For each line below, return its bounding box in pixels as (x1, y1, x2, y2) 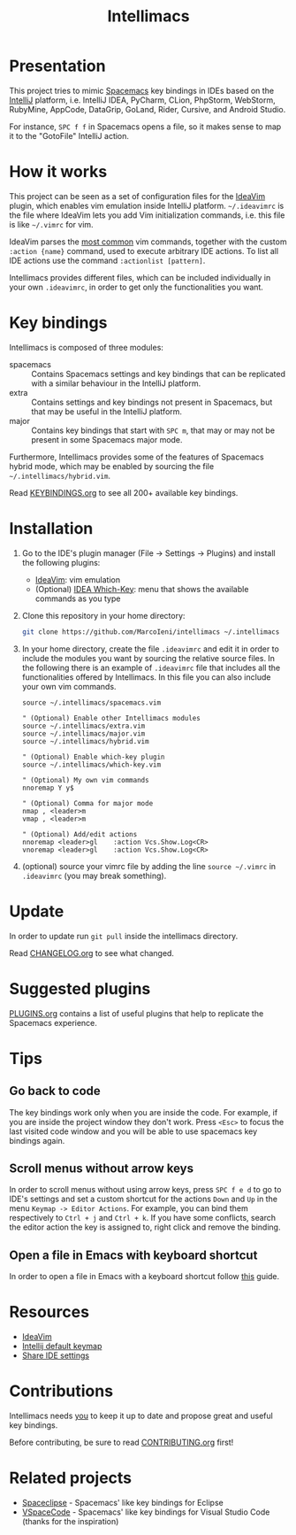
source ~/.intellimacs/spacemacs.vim (21, 698, 162, 707)
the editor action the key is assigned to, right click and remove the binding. (9, 1222, 281, 1232)
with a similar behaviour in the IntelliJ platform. (31, 378, 201, 389)
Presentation (9, 56, 106, 76)
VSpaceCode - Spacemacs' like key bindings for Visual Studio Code (21, 1507, 270, 1517)
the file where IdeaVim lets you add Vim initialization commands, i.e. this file (9, 210, 285, 220)
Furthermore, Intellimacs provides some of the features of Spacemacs (9, 451, 264, 462)
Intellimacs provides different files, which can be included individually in (9, 272, 271, 282)
